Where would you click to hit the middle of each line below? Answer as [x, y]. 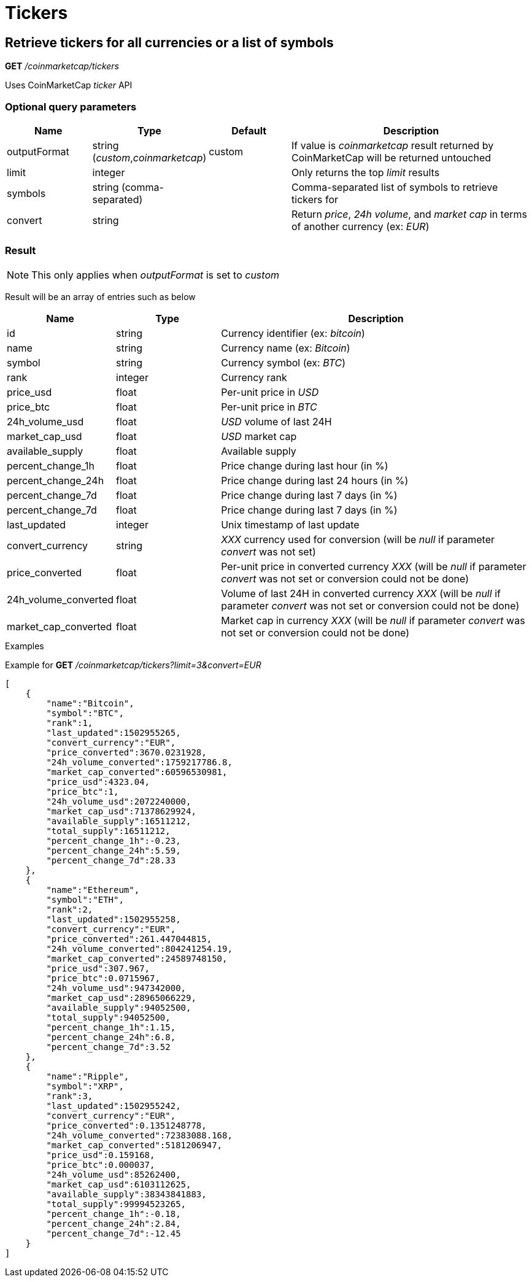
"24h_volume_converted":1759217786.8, [139, 762]
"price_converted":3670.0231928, [126, 752]
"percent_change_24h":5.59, [114, 850]
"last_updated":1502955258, [114, 919]
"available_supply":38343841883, [126, 1194]
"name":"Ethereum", [93, 890]
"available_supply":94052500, [119, 1007]
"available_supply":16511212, [119, 821]
